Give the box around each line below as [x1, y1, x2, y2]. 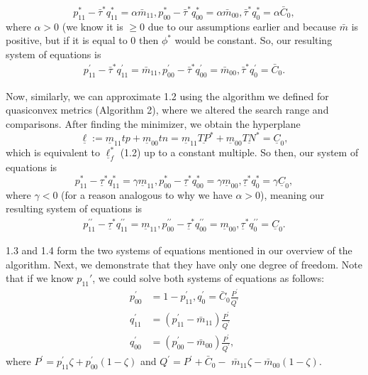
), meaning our [260, 187, 325, 202]
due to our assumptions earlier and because [147, 18, 337, 33]
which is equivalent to [6, 145, 101, 160]
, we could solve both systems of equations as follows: [92, 271, 325, 286]
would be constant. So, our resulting [174, 33, 333, 48]
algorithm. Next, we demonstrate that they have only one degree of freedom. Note [6, 256, 363, 271]
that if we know [6, 271, 74, 286]
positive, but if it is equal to [6, 33, 128, 48]
